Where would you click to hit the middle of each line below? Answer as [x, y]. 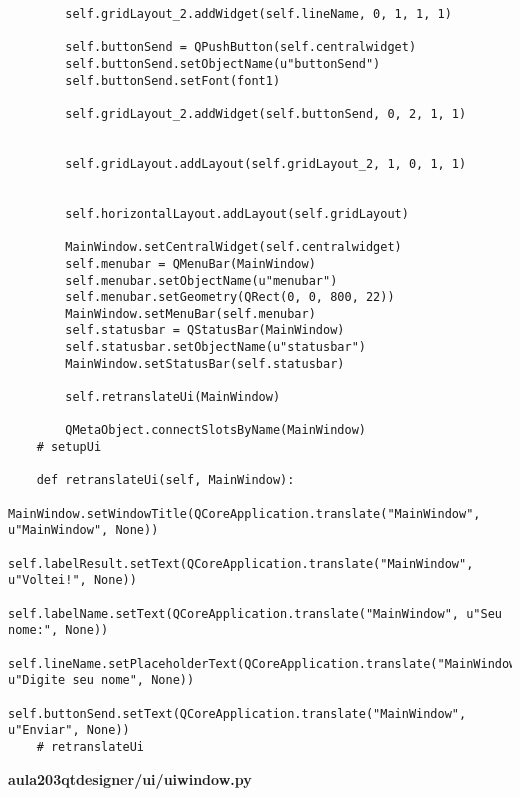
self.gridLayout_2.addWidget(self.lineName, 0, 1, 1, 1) [258, 14]
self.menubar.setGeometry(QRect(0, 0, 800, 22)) [230, 297]
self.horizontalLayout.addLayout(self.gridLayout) [237, 213]
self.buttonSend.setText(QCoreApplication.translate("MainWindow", [237, 713]
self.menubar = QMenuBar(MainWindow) [190, 263]
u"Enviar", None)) [69, 730]
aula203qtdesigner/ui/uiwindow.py [130, 778]
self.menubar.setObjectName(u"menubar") [201, 280]
